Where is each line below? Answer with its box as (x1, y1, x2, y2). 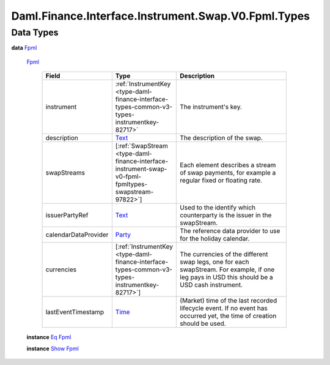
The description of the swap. (180, 134, 263, 142)
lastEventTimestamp (45, 308, 105, 317)
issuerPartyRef (45, 211, 89, 220)
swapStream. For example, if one (180, 265, 275, 274)
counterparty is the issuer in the (180, 211, 272, 220)
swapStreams (45, 168, 86, 177)
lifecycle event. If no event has (180, 304, 268, 312)
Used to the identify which (180, 203, 256, 212)
